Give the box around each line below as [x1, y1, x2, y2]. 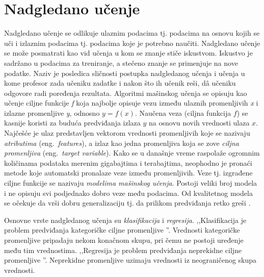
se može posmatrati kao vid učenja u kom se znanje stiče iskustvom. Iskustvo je [4, 47, 253, 58]
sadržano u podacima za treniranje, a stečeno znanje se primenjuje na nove [4, 57, 238, 68]
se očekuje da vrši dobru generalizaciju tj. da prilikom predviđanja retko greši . [4, 197, 251, 208]
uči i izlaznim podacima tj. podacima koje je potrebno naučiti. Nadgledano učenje [4, 37, 260, 48]
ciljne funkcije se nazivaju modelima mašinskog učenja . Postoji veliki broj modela [4, 178, 257, 188]
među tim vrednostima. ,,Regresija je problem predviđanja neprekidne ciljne [4, 244, 242, 255]
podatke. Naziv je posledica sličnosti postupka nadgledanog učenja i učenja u [4, 67, 245, 78]
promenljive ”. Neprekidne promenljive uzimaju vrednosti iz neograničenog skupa [4, 255, 257, 265]
